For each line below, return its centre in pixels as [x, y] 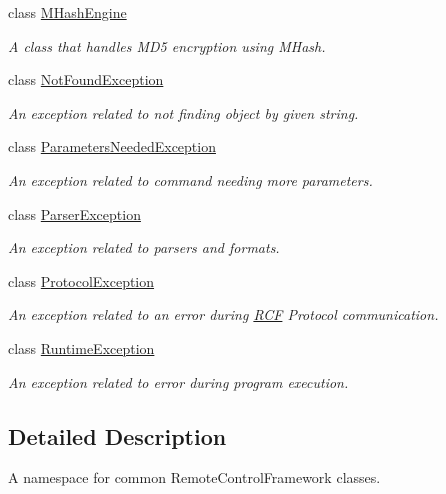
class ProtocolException [81, 280]
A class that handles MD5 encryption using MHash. [167, 45]
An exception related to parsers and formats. [144, 247]
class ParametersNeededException [112, 146]
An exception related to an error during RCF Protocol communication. [223, 314]
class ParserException [74, 213]
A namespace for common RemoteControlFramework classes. [194, 477]
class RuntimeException [81, 347]
